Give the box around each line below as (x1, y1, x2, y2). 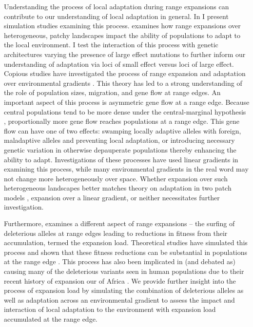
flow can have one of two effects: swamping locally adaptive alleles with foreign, (4, 125, 241, 135)
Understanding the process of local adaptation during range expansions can (4, 1, 229, 11)
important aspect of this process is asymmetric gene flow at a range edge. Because (4, 96, 250, 107)
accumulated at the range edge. (4, 314, 97, 324)
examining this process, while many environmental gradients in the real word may (4, 164, 249, 174)
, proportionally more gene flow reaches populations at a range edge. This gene (4, 116, 240, 126)
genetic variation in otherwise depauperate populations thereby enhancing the (4, 144, 236, 154)
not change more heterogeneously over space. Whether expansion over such (4, 173, 228, 183)
